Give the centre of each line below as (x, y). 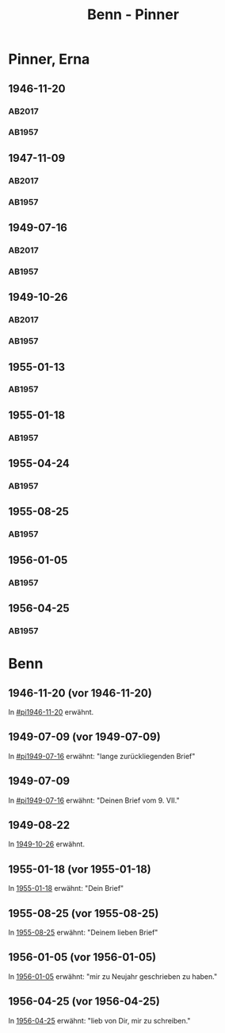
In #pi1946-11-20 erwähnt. (51, 712)
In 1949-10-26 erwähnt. (47, 844)
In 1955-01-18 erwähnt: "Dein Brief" (66, 888)
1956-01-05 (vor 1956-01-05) (82, 957)
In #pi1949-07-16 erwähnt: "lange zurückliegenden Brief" (102, 756)
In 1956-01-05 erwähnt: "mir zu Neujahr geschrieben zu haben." (113, 976)
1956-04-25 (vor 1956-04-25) (84, 1002)
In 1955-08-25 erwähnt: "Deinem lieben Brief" (83, 933)
